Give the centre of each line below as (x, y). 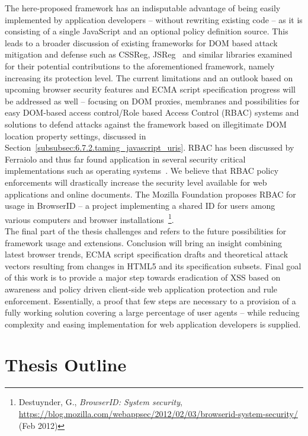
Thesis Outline (66, 365)
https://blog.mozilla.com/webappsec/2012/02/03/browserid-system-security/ (158, 413)
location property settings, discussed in (76, 136)
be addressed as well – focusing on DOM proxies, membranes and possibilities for (152, 101)
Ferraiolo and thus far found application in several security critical (125, 159)
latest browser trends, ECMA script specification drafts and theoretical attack (147, 254)
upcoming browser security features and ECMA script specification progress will (150, 89)
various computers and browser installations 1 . (89, 218)
